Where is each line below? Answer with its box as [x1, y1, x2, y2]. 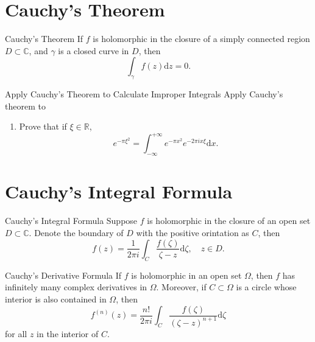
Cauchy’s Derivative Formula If [5, 268, 122, 281]
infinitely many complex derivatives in [5, 281, 147, 293]
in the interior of [37, 327, 99, 340]
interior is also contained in [5, 292, 107, 305]
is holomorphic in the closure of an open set [147, 214, 311, 227]
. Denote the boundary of [29, 226, 124, 239]
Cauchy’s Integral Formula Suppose [5, 214, 138, 227]
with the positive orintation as [136, 226, 249, 239]
